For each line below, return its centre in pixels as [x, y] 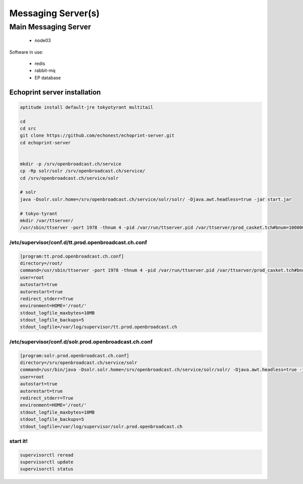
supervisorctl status [47, 469]
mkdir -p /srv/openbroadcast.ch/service [70, 164]
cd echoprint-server [45, 143]
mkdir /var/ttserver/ [47, 221]
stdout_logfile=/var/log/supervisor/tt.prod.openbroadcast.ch [98, 327]
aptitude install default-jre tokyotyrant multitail [87, 107]
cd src [28, 128]
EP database [48, 77]
